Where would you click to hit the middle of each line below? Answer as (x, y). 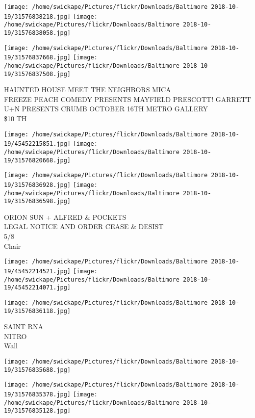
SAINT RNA (24, 327)
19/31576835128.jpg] (38, 411)
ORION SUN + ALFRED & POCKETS (65, 217)
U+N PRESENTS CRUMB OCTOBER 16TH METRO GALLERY (106, 109)
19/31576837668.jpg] (38, 58)
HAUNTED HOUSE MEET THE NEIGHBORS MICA (88, 90)
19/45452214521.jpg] (38, 271)
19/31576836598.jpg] (38, 201)
